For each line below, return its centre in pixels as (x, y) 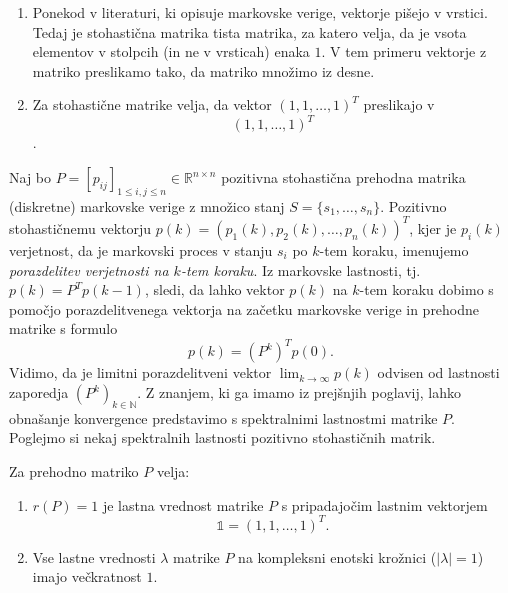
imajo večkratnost (87, 576)
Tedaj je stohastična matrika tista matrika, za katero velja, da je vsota (249, 31)
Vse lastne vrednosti (94, 556)
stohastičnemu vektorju (80, 227)
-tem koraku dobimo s (426, 289)
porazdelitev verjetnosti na (89, 269)
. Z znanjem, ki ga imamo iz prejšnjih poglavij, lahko (299, 392)
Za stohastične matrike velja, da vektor (152, 104)
